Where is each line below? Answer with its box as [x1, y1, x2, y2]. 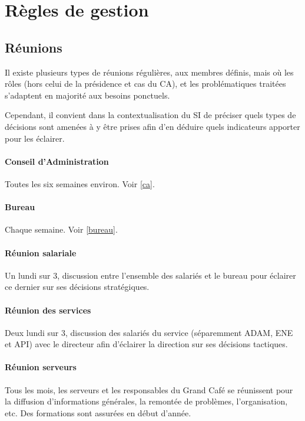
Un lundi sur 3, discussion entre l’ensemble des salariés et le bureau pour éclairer [5, 269, 296, 281]
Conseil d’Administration [5, 155, 109, 167]
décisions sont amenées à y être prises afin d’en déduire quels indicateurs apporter [5, 120, 300, 132]
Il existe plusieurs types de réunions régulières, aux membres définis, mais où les [5, 66, 294, 78]
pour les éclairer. [5, 132, 65, 144]
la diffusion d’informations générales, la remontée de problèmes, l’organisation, [5, 395, 288, 407]
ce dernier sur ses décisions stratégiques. [5, 280, 150, 293]
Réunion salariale [5, 246, 77, 259]
